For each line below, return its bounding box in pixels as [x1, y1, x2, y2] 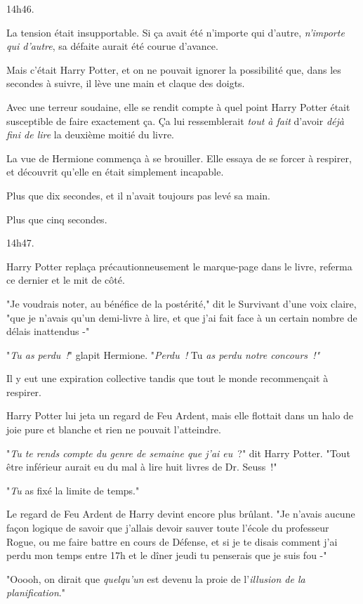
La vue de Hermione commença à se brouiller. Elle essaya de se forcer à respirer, [6, 150, 352, 165]
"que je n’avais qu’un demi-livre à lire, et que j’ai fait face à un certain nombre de [6, 310, 357, 324]
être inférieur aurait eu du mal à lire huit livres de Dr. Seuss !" [6, 459, 277, 474]
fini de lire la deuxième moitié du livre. [6, 127, 174, 142]
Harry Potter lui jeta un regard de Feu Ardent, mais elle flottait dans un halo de [6, 408, 353, 423]
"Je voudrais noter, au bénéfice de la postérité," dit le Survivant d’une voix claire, [6, 296, 357, 310]
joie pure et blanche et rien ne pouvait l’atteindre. [6, 422, 221, 437]
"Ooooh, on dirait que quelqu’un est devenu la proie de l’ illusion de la [6, 571, 305, 586]
